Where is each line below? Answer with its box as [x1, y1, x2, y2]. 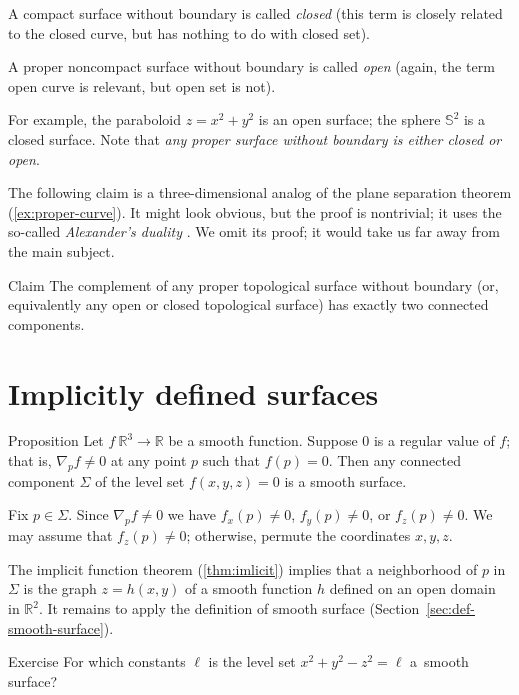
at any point [110, 450, 187, 471]
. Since [68, 504, 109, 525]
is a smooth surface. [284, 470, 407, 491]
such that [202, 450, 260, 471]
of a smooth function [184, 578, 313, 599]
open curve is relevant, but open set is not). [8, 75, 276, 96]
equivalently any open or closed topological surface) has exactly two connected [8, 294, 489, 315]
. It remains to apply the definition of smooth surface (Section [38, 598, 420, 618]
